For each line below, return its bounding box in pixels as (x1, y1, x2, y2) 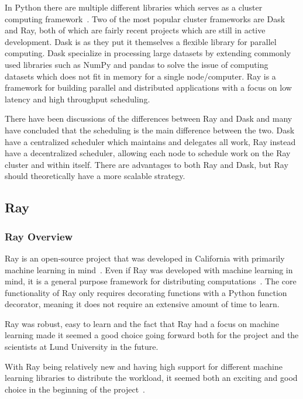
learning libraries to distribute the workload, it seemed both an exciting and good (5, 372, 298, 384)
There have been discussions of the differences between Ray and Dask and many (5, 112, 292, 125)
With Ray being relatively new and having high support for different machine (5, 360, 283, 372)
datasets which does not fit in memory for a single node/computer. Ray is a (5, 70, 276, 82)
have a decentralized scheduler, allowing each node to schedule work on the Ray (5, 147, 291, 159)
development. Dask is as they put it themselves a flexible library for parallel (5, 35, 277, 47)
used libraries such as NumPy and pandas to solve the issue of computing (5, 58, 268, 70)
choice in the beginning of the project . (5, 383, 146, 395)
